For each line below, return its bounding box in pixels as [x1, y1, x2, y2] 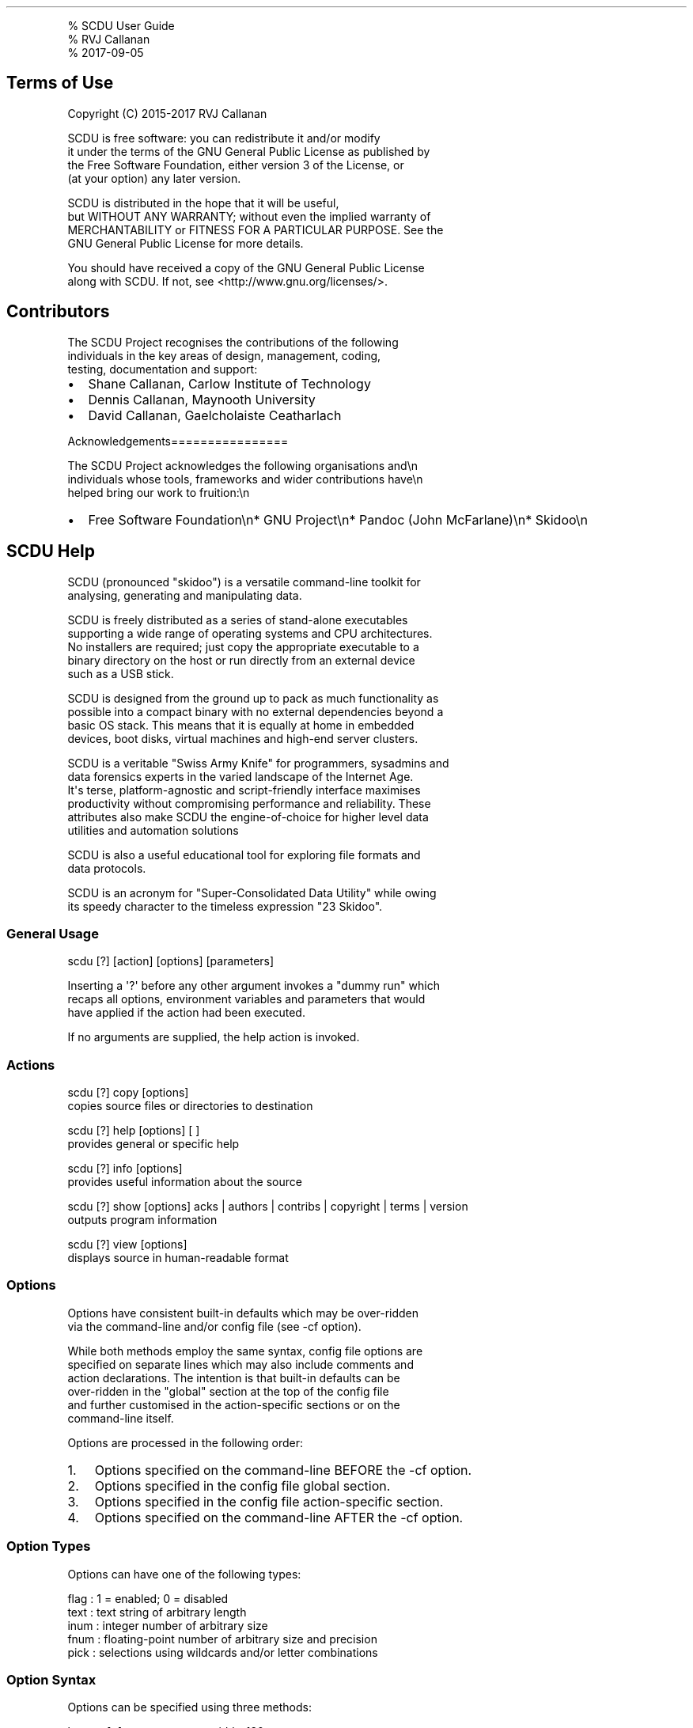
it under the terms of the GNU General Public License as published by [67, 144, 430, 158]
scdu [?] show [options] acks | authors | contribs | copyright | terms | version [67, 1199, 468, 1214]
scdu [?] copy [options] [67, 1086, 189, 1100]
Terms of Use [6, 73, 114, 93]
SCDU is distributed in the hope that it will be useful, [67, 195, 339, 210]
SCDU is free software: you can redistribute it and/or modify [67, 131, 381, 145]
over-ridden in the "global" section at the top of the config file [67, 1384, 389, 1398]
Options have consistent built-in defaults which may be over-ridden [67, 1305, 419, 1320]
